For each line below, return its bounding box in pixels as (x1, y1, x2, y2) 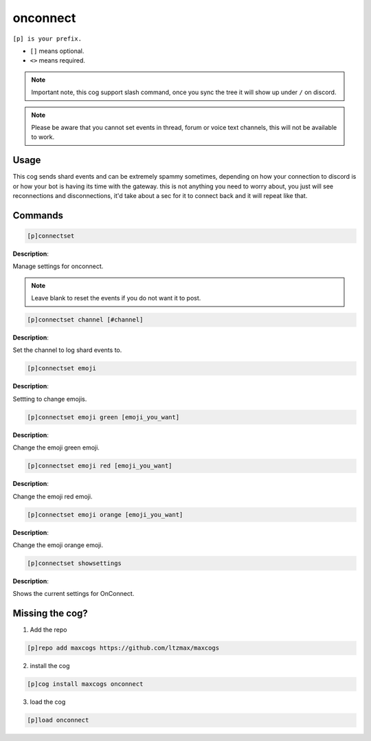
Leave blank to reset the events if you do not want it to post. (31, 294, 201, 302)
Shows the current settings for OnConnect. (12, 590, 135, 598)
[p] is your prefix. (12, 34, 82, 43)
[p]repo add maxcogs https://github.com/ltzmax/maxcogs (27, 644, 220, 652)
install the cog (30, 662, 70, 670)
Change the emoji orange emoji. (12, 540, 103, 549)
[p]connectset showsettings (27, 559, 122, 567)
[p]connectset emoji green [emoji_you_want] (27, 413, 180, 421)
